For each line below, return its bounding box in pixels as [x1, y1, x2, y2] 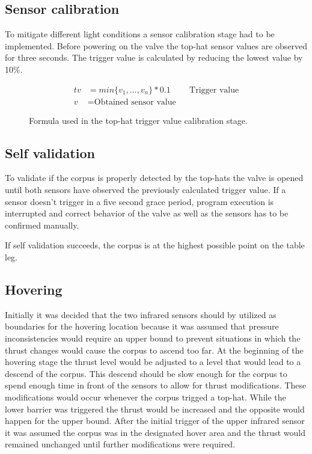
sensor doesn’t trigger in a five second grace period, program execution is [5, 195, 274, 207]
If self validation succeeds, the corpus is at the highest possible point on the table [5, 239, 305, 251]
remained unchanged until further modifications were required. [5, 438, 236, 450]
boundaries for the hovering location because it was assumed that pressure [5, 320, 279, 333]
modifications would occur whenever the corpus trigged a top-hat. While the [5, 390, 286, 403]
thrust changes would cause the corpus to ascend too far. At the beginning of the [5, 343, 304, 356]
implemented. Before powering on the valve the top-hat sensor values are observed [5, 39, 308, 52]
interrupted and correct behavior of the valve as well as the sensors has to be [5, 207, 289, 219]
